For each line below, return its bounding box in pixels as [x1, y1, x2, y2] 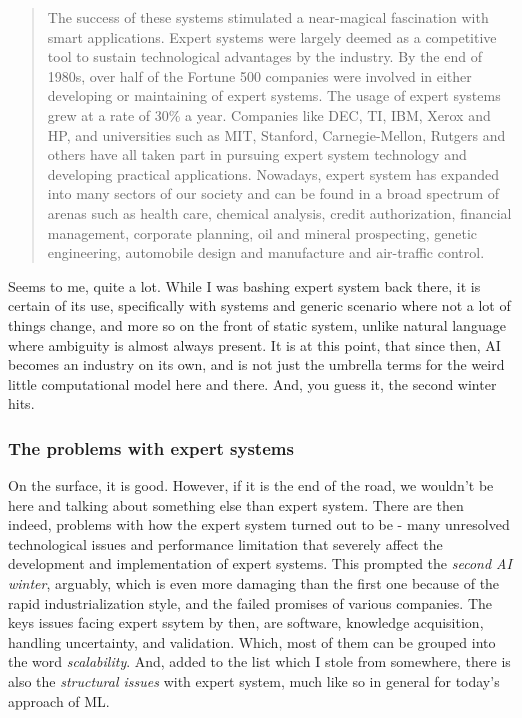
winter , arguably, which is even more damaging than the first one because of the [8, 573, 500, 594]
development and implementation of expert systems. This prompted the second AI [8, 553, 512, 574]
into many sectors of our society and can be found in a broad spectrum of [47, 183, 499, 204]
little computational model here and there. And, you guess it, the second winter [8, 373, 497, 394]
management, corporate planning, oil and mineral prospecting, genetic [47, 222, 478, 243]
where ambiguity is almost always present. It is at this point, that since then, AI [8, 334, 501, 355]
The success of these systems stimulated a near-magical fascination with [47, 7, 489, 27]
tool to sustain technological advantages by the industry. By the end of [47, 46, 482, 67]
